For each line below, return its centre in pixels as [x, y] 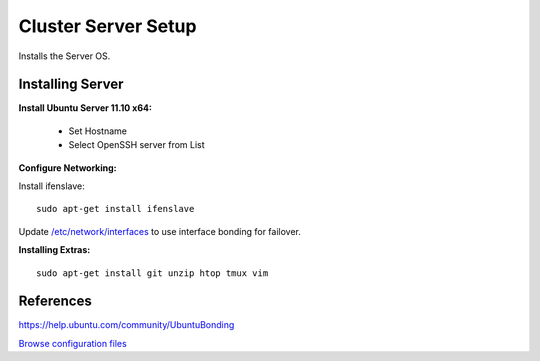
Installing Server [71, 84]
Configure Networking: [67, 167]
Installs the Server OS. [64, 56]
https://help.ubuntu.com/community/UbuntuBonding [126, 325]
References [55, 301]
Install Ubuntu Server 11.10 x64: [85, 108]
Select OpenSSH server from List [136, 145]
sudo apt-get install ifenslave [115, 209]
